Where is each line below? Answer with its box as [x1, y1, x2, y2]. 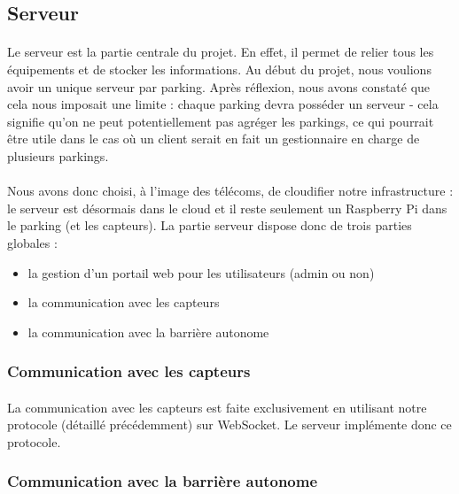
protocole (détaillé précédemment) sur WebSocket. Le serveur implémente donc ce [7, 415, 452, 434]
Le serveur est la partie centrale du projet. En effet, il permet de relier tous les [7, 42, 434, 61]
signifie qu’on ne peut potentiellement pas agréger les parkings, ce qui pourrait [7, 112, 434, 130]
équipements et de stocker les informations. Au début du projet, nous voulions [7, 59, 432, 78]
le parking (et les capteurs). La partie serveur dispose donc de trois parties [7, 216, 412, 235]
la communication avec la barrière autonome [27, 322, 269, 341]
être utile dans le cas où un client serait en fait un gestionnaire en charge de [7, 129, 420, 148]
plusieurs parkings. [7, 146, 109, 165]
